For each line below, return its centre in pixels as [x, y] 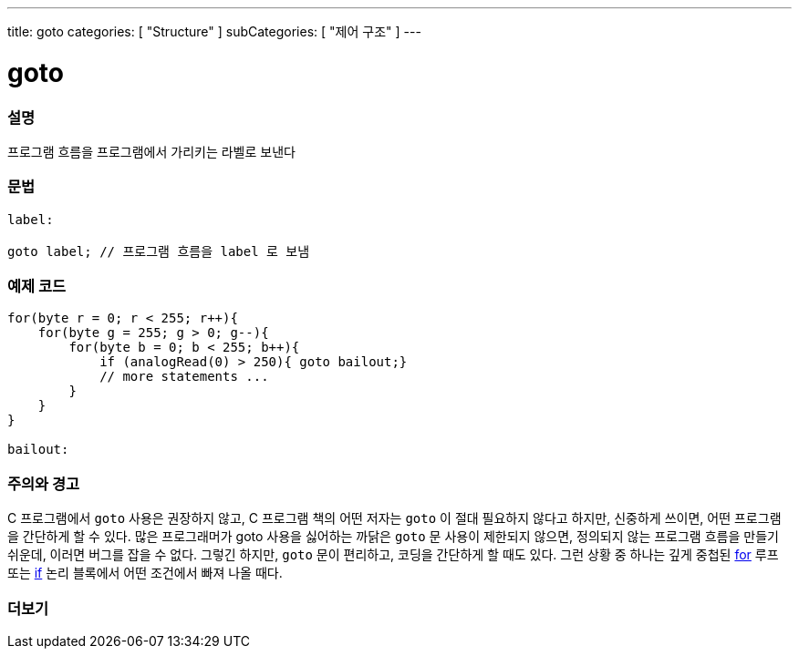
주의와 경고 [44, 483]
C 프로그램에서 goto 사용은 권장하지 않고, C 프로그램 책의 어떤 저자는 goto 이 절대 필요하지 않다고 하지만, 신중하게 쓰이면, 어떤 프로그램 [394, 518]
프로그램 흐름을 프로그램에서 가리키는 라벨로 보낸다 [151, 151]
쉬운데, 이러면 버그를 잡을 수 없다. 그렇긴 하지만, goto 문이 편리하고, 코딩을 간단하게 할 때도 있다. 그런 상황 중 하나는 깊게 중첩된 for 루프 [393, 555]
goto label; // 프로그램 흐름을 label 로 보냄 [159, 251]
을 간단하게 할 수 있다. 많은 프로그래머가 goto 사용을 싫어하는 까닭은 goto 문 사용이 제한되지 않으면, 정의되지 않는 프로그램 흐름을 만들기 [393, 537]
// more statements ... [184, 377]
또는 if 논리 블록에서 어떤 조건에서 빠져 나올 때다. [145, 573]
